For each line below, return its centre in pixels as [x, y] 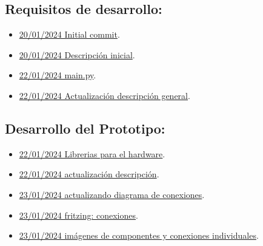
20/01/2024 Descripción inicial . [77, 54]
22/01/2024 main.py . [58, 75]
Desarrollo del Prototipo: [85, 128]
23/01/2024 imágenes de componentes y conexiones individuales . [139, 235]
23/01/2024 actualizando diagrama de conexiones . [112, 194]
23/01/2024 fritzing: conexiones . [78, 215]
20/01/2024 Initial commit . [69, 34]
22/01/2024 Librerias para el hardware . [92, 153]
